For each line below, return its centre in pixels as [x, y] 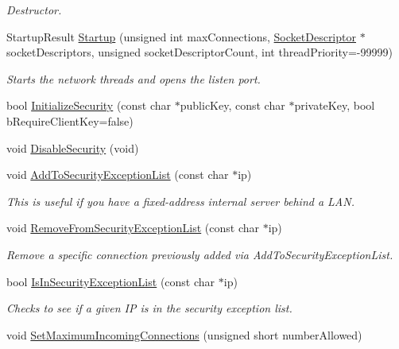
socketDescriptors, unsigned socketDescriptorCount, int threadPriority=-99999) [199, 52]
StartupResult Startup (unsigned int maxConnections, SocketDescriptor [181, 36]
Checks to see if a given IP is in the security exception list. [149, 308]
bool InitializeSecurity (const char [89, 105]
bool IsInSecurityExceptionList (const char [111, 281]
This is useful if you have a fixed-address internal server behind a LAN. [180, 201]
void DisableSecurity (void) [73, 147]
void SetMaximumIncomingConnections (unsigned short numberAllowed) [184, 334]
